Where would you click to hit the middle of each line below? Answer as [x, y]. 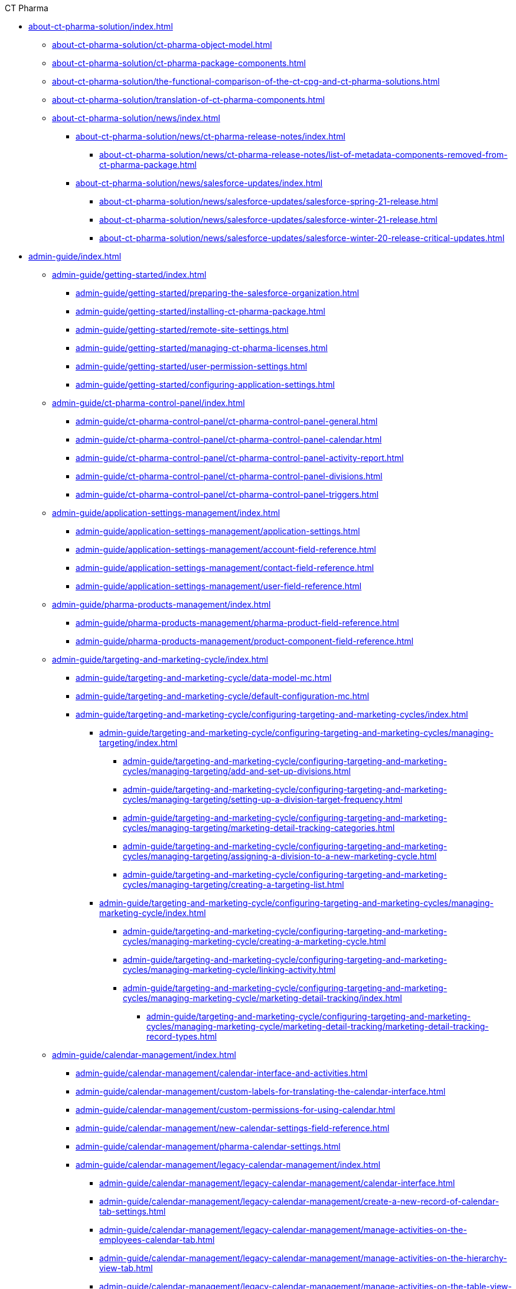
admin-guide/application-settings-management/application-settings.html [218, 531]
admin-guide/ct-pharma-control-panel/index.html [148, 403]
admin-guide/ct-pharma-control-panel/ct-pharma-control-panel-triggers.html [227, 494]
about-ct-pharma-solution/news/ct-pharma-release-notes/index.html [210, 136]
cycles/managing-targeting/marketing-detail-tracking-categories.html [259, 828]
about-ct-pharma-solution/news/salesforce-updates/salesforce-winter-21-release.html [268, 220]
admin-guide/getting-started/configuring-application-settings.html [205, 384]
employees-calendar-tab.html [157, 1240]
